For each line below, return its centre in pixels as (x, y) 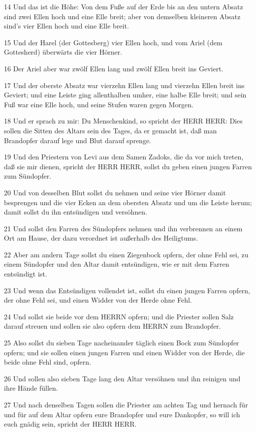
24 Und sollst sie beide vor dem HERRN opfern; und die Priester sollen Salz (119, 316)
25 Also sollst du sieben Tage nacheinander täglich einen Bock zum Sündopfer (122, 343)
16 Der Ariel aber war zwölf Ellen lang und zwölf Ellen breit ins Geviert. (114, 68)
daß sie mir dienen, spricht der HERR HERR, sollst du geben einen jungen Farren (128, 166)
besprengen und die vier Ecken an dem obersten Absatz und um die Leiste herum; (128, 202)
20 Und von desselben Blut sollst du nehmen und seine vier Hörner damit (115, 192)
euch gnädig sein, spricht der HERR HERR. (70, 424)
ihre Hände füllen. (31, 388)
